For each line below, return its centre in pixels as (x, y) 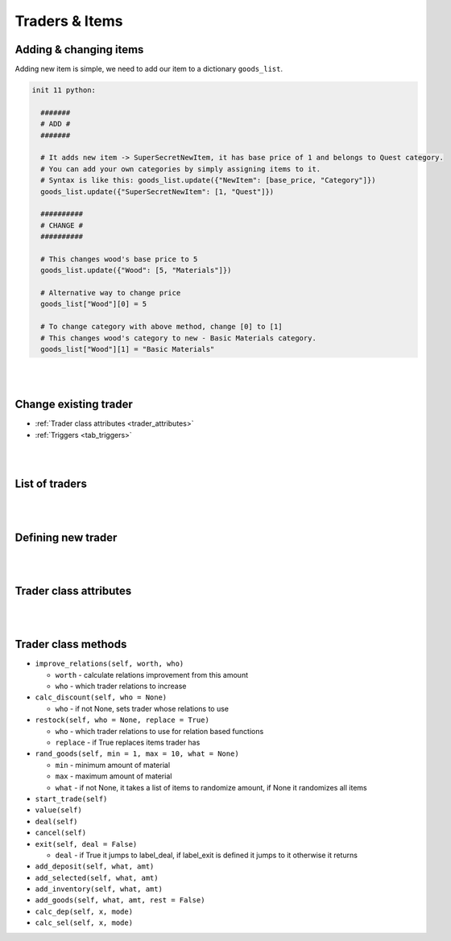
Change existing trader (74, 404)
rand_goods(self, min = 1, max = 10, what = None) (137, 754)
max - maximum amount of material (114, 776)
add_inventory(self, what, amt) (99, 889)
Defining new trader (66, 537)
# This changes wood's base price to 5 (119, 259)
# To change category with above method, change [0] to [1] (161, 327)
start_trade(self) (71, 799)
